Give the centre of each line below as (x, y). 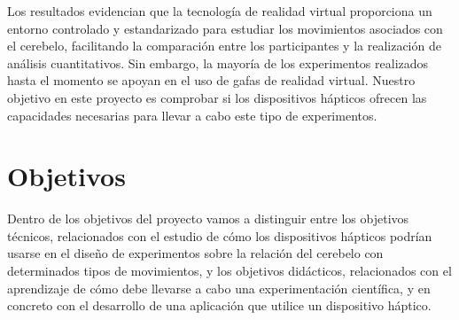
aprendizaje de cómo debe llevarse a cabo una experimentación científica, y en (219, 288)
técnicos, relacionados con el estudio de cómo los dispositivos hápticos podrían (220, 235)
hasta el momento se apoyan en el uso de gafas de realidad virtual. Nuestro (211, 80)
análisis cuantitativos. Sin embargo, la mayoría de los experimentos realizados (218, 62)
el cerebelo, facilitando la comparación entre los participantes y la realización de (224, 46)
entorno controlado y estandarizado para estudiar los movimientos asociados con (225, 28)
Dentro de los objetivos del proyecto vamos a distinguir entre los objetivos (208, 219)
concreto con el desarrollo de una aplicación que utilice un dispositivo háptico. (219, 305)
